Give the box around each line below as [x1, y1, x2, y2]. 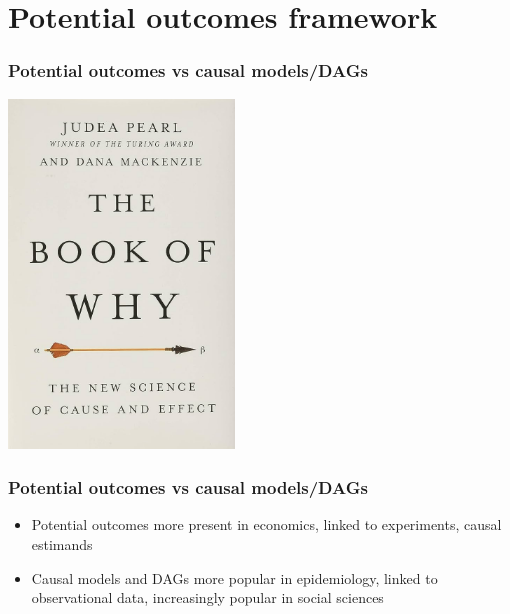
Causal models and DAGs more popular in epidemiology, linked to [31, 567, 438, 588]
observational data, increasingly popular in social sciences [31, 587, 384, 608]
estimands [31, 533, 93, 554]
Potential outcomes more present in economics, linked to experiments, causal [31, 514, 502, 535]
